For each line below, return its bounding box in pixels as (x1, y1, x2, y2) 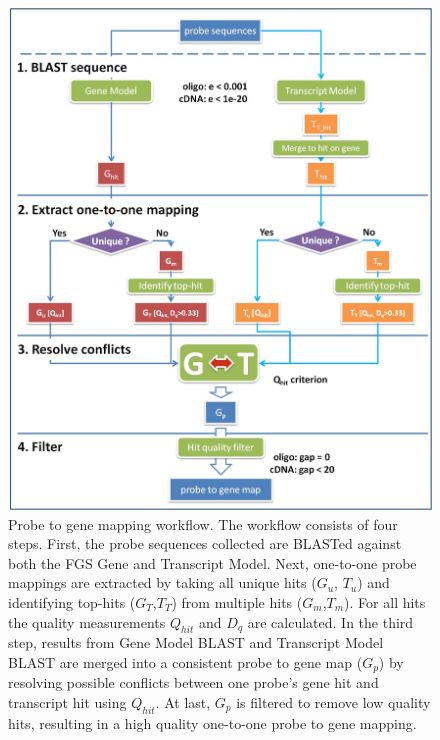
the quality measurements (8, 611, 166, 632)
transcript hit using (8, 691, 127, 712)
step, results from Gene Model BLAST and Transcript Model (8, 632, 384, 653)
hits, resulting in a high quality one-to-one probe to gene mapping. (8, 712, 417, 733)
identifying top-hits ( (8, 591, 136, 612)
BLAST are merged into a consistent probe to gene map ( (8, 651, 363, 672)
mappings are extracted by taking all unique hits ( (8, 572, 317, 593)
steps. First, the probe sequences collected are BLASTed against (8, 533, 402, 554)
